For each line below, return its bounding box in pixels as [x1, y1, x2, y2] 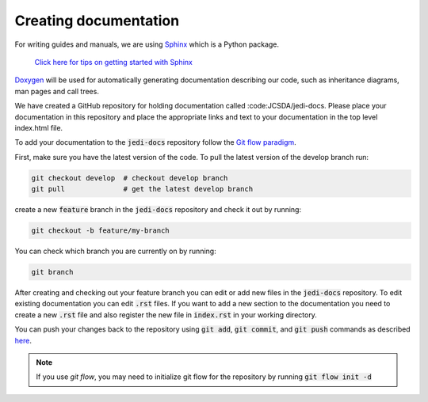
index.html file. [14, 123, 63, 132]
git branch [31, 267, 74, 276]
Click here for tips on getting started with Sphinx [34, 57, 193, 66]
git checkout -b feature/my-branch [31, 226, 170, 235]
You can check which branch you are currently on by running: [14, 246, 217, 256]
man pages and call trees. [14, 86, 99, 96]
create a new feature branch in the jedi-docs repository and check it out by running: [14, 205, 301, 214]
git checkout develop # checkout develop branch [31, 173, 228, 182]
